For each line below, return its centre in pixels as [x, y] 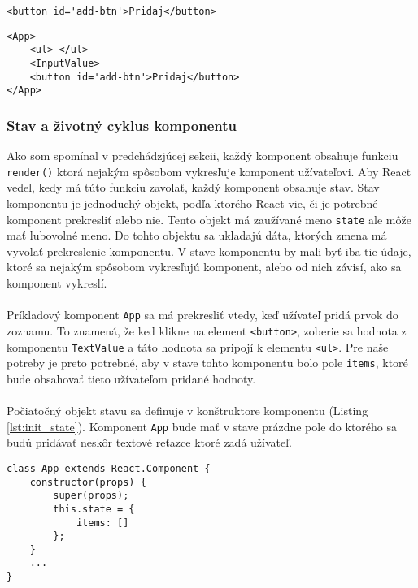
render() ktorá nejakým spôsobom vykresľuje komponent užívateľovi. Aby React [209, 171]
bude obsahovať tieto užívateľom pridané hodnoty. [131, 378]
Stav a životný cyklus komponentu [122, 125]
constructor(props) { [88, 482]
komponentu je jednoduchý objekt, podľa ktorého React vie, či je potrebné [192, 203]
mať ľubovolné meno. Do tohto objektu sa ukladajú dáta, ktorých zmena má [197, 235]
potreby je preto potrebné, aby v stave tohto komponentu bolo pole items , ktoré [207, 363]
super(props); [91, 496]
